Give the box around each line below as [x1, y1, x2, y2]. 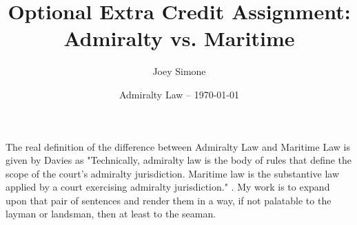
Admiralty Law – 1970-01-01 [119, 87, 240, 101]
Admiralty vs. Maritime [63, 24, 295, 52]
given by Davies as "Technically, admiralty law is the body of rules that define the [6, 153, 352, 167]
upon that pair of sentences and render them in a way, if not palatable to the [6, 193, 331, 207]
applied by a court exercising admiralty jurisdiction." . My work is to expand [6, 180, 330, 194]
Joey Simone [152, 64, 206, 78]
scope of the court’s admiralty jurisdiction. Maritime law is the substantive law [6, 166, 340, 180]
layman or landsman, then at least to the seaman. [6, 206, 216, 221]
